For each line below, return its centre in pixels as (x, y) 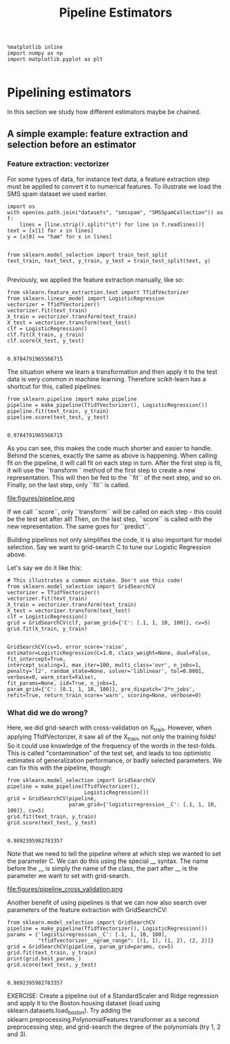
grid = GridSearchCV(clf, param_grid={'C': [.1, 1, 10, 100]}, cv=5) (109, 623)
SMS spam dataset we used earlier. (57, 193)
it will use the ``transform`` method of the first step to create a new (102, 470)
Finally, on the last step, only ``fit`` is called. (69, 484)
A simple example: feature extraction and (97, 134)
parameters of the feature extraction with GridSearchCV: (87, 909)
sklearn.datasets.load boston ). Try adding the (69, 1011)
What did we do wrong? (48, 712)
